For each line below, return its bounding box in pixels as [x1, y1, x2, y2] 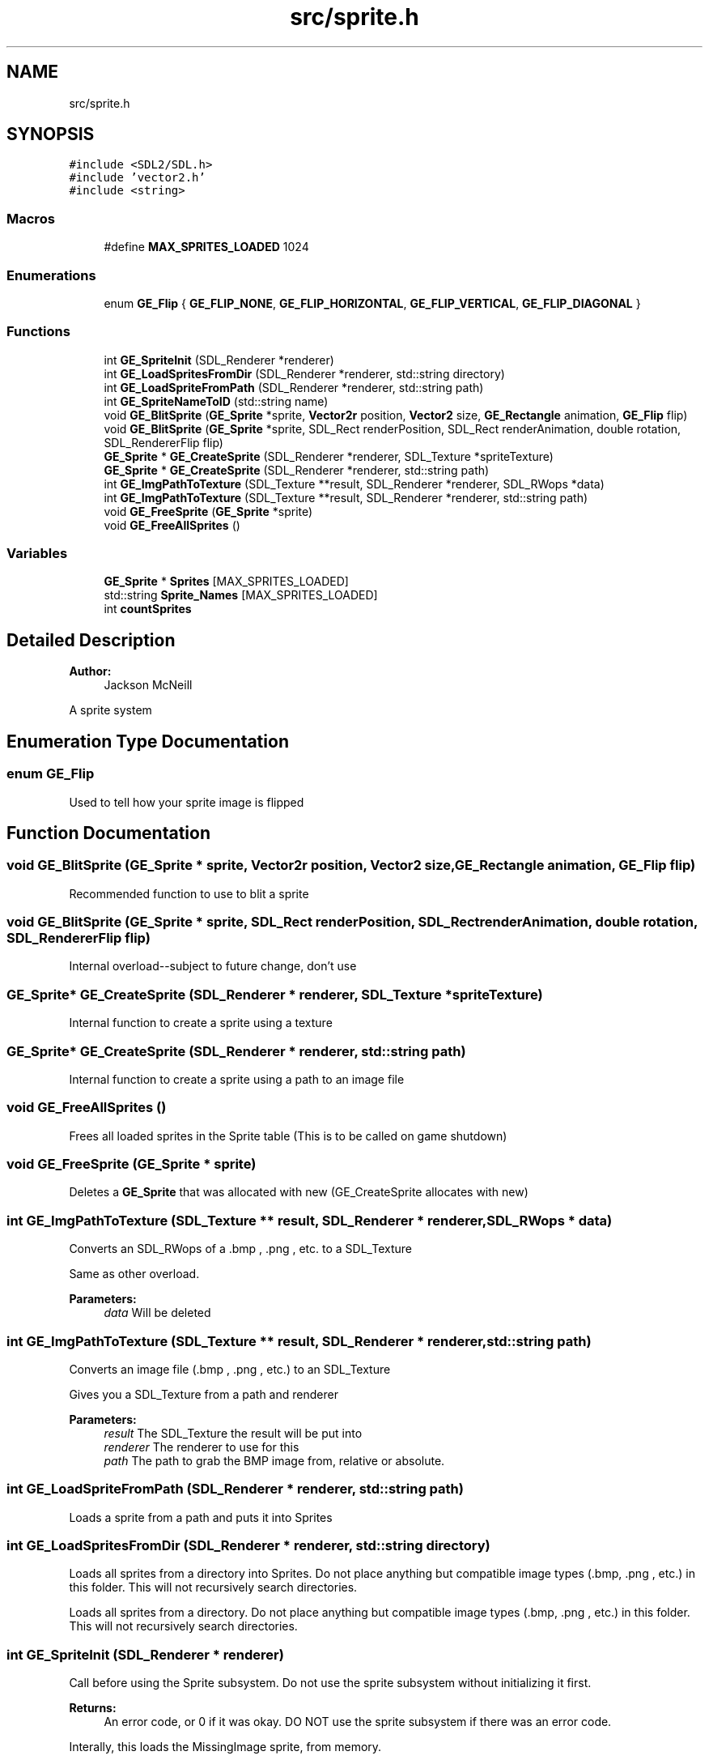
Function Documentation [6, 822, 210, 843]
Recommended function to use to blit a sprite [69, 886, 309, 901]
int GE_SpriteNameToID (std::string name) [104, 394, 329, 408]
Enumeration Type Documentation [6, 731, 289, 752]
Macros [6, 210, 55, 227]
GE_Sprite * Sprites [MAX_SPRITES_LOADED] [104, 574, 349, 589]
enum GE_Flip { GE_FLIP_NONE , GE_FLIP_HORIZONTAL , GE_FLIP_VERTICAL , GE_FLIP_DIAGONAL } [104, 296, 641, 310]
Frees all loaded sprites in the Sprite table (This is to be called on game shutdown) [69, 1128, 507, 1143]
